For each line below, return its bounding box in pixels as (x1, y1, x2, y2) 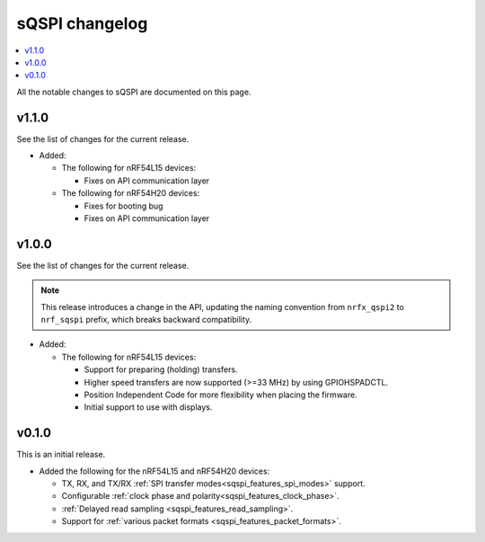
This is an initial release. (16, 449, 106, 460)
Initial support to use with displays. (84, 402, 213, 413)
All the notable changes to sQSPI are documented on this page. (16, 86, 251, 97)
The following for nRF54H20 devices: (61, 188, 200, 199)
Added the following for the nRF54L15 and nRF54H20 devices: (39, 466, 270, 476)
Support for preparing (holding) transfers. (84, 364, 238, 375)
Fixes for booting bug (84, 200, 163, 211)
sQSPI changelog (16, 13, 148, 33)
